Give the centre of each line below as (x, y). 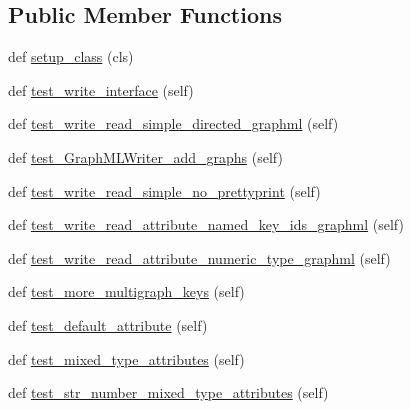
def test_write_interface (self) (101, 89)
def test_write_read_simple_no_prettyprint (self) (164, 190)
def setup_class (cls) (71, 56)
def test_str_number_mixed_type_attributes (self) (168, 392)
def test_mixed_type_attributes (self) (126, 358)
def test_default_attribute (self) (108, 324)
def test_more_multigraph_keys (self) (126, 291)
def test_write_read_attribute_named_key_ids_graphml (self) (206, 224)
